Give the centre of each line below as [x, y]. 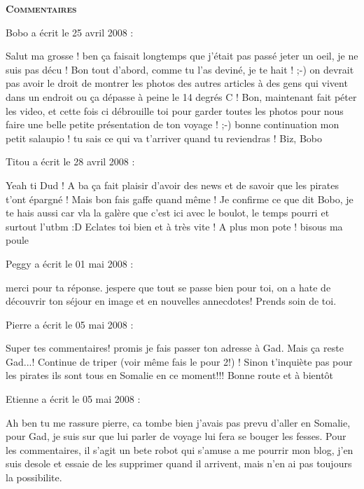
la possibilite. [34, 477]
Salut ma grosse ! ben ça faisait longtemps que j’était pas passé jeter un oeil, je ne [182, 56]
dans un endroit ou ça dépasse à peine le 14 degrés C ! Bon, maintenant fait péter [181, 96]
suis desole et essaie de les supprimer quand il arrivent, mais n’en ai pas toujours [179, 463]
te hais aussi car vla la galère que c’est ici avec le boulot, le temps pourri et [168, 213]
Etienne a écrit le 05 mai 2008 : [73, 399]
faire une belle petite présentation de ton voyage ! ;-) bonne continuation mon [173, 124]
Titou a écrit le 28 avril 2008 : [70, 161]
